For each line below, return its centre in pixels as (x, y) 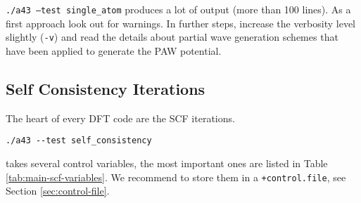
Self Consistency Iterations (106, 88)
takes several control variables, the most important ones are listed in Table (167, 163)
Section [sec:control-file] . (58, 191)
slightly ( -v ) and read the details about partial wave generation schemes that (172, 37)
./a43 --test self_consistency (79, 141)
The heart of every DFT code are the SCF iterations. (120, 118)
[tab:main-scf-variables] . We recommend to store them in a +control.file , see (176, 177)
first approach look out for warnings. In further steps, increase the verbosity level (181, 23)
